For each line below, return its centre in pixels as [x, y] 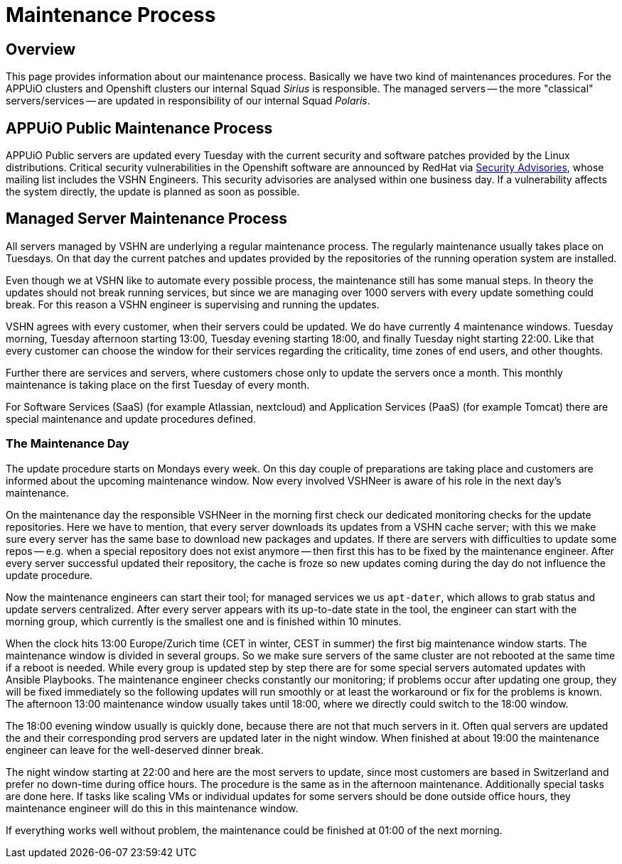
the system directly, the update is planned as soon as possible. [153, 192]
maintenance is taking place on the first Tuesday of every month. [158, 384]
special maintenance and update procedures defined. [131, 418]
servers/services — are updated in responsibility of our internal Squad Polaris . [188, 101]
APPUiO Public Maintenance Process [139, 128]
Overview [41, 49]
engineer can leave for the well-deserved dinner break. [135, 750]
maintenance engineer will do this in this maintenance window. [152, 808]
